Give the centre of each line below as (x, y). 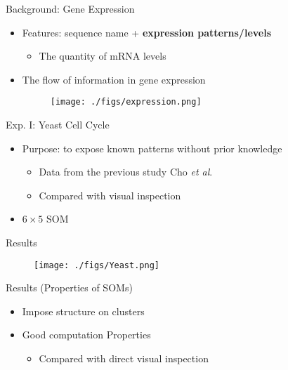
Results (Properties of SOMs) (69, 288)
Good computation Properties (86, 335)
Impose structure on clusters (83, 311)
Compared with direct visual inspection (124, 358)
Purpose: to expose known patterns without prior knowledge (152, 148)
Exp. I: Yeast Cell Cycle (58, 125)
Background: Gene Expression (70, 8)
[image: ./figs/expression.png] (126, 102)
